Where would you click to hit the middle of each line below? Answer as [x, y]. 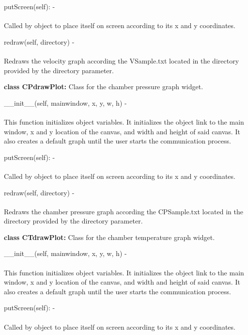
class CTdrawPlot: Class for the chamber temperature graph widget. [109, 237]
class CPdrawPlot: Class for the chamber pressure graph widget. [104, 87]
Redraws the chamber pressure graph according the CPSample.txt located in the [124, 211]
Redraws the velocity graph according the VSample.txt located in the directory [122, 60]
